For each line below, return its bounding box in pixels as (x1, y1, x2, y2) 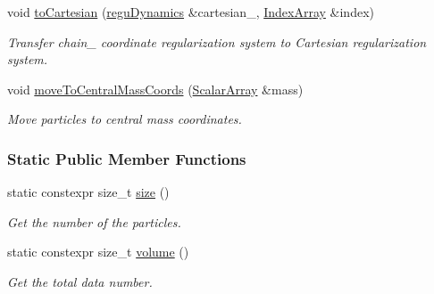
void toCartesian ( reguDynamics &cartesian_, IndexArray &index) (7, 3, 374, 20)
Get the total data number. (7, 272, 153, 290)
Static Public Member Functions (7, 147, 246, 169)
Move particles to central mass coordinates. (7, 110, 242, 128)
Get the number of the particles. (7, 212, 181, 231)
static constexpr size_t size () (7, 183, 170, 201)
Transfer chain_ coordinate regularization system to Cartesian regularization (7, 32, 427, 51)
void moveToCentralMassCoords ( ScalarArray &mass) (7, 79, 304, 98)
